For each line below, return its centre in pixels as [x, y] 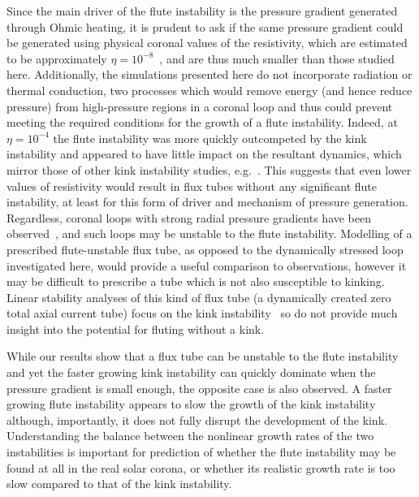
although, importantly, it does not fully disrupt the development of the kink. [197, 419]
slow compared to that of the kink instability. [119, 484]
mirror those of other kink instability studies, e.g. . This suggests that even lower [209, 169]
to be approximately [57, 58]
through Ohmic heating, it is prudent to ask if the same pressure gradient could [205, 26]
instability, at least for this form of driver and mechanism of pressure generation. [207, 202]
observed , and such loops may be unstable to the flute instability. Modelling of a [209, 233]
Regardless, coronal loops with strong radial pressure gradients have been [189, 217]
